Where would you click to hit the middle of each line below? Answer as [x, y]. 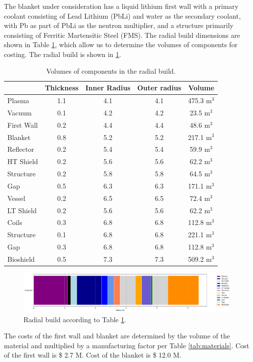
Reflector [21, 149]
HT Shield [23, 161]
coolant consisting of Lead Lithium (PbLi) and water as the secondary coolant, [122, 15]
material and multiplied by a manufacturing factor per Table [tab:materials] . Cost [127, 345]
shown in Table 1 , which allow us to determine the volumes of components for [121, 44]
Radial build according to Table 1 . [75, 319]
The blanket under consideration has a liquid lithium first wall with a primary [121, 6]
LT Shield [22, 210]
